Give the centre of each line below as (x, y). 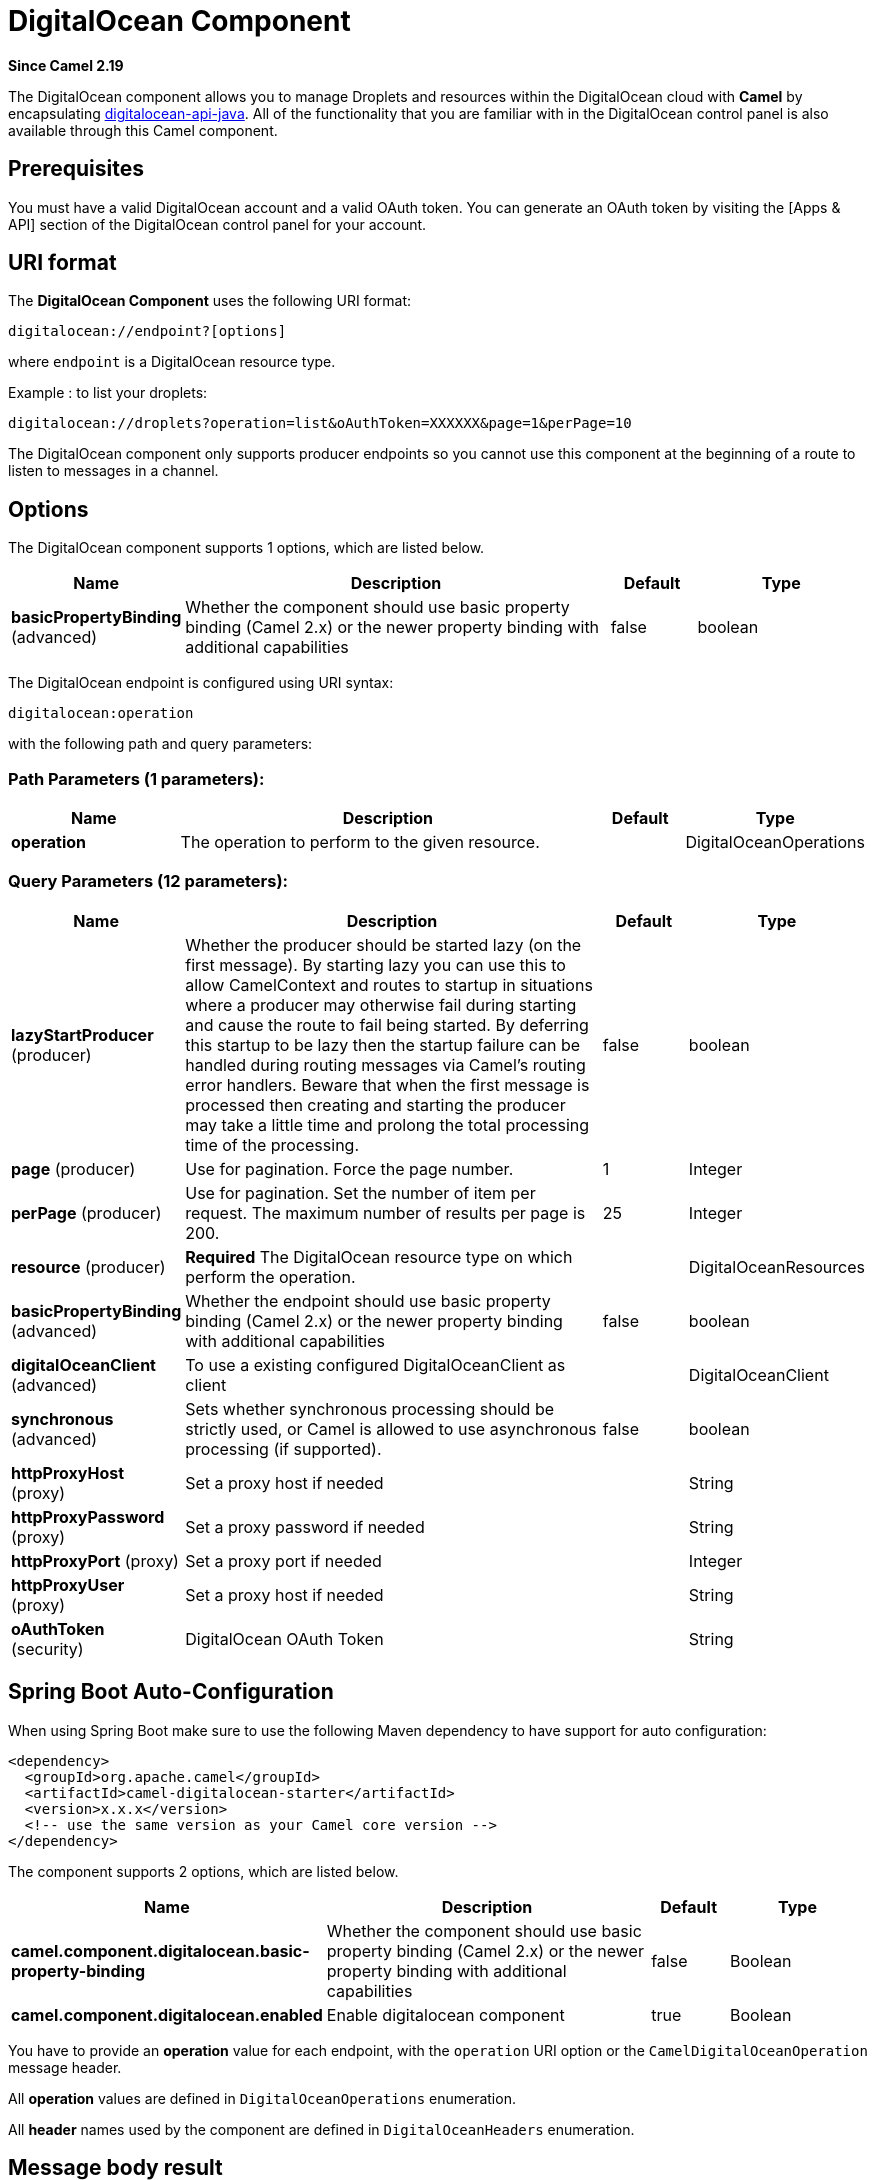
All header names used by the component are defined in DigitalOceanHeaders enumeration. (321, 2129)
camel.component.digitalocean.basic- (160, 1950)
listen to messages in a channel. (113, 471)
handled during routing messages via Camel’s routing (385, 1064)
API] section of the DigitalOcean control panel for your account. (217, 224)
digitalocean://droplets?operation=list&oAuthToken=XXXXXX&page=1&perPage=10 (320, 423)
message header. (65, 2067)
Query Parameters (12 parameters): (148, 881)
